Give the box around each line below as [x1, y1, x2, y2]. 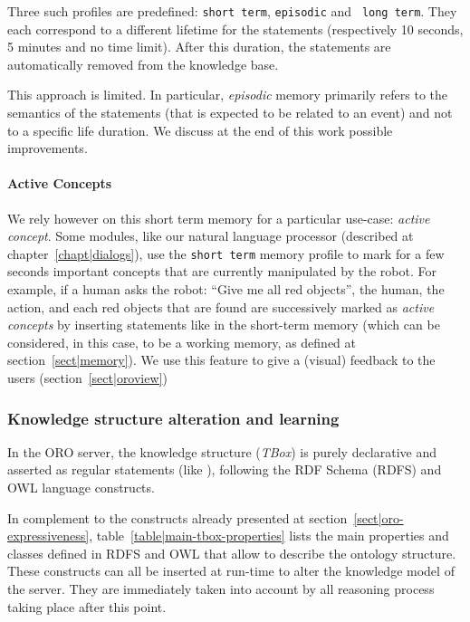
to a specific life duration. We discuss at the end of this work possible [7, 120, 393, 139]
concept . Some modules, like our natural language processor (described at [7, 226, 414, 245]
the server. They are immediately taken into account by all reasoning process [7, 579, 435, 598]
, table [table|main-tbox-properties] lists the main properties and [89, 526, 449, 545]
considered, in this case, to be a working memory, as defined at [7, 332, 357, 351]
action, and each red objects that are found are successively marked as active [7, 297, 435, 316]
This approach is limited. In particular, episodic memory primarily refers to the [7, 85, 448, 104]
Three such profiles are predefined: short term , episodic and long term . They [7, 2, 457, 20]
